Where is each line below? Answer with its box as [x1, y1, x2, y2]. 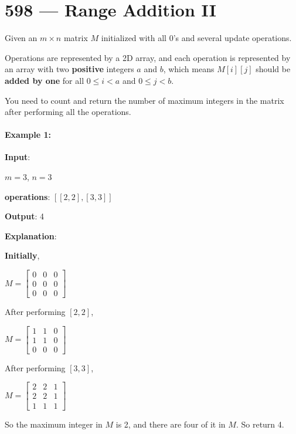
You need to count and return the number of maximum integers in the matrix [5, 94, 284, 106]
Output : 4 [5, 210, 45, 222]
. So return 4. [236, 418, 284, 430]
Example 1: [5, 128, 51, 141]
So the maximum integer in [5, 418, 103, 430]
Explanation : [5, 229, 57, 242]
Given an [5, 32, 38, 44]
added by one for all [5, 74, 84, 86]
